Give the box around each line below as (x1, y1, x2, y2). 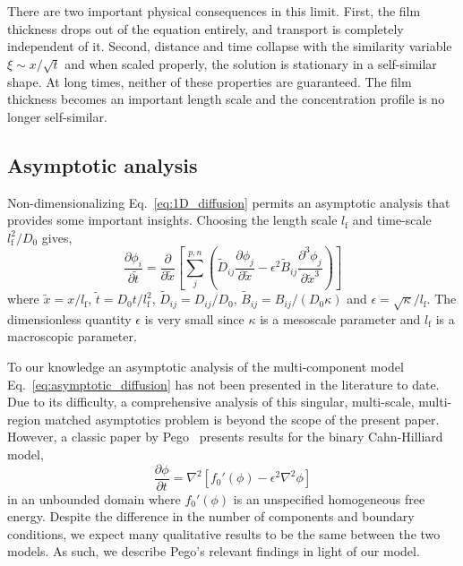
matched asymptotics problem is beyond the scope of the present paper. (45, 409, 440, 428)
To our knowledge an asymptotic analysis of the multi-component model (7, 357, 404, 376)
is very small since (144, 309, 244, 328)
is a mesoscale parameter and (260, 309, 421, 328)
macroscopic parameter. (7, 327, 137, 346)
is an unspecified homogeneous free (233, 489, 425, 508)
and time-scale (352, 210, 432, 229)
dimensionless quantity (7, 309, 132, 328)
